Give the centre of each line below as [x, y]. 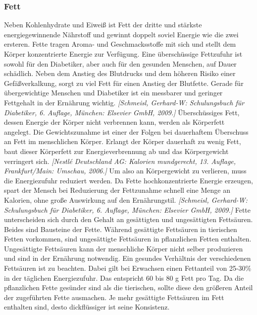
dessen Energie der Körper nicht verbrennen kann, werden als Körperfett [114, 122]
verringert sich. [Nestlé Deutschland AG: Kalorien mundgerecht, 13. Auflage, [120, 161]
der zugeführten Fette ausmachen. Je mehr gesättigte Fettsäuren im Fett [114, 297]
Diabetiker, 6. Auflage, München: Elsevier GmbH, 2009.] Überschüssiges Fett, [122, 112]
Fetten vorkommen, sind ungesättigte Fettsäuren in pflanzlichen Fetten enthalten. [128, 239]
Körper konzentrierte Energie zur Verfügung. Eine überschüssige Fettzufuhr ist [123, 54]
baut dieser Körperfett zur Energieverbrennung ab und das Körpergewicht [116, 151]
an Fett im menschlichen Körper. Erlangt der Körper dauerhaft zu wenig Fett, [123, 141]
